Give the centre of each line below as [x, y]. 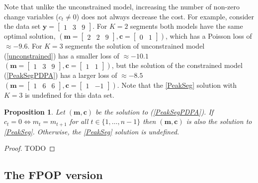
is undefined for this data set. [70, 94]
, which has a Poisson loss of [209, 36]
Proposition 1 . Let [35, 111]
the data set [22, 26]
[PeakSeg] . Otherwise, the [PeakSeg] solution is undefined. [92, 131]
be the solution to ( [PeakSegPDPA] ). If [155, 111]
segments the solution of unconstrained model [135, 46]
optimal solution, [30, 36]
